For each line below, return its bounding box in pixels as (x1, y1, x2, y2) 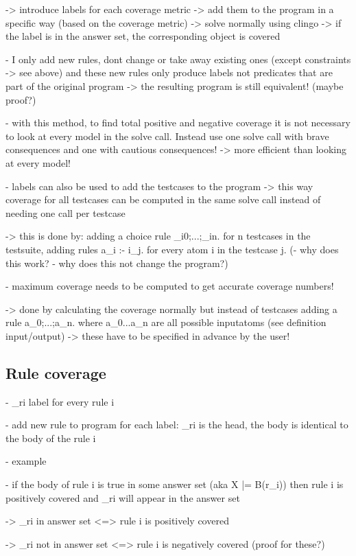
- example (5, 454, 47, 468)
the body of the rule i (5, 430, 96, 445)
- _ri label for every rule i (5, 394, 115, 408)
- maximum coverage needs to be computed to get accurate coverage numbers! (5, 279, 334, 293)
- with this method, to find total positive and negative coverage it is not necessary (5, 115, 351, 130)
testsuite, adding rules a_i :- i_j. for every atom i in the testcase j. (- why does (5, 242, 339, 256)
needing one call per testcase (5, 205, 126, 220)
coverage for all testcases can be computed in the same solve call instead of (5, 192, 321, 207)
